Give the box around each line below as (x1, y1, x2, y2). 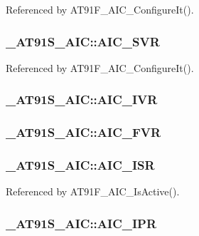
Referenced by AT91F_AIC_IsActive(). (6, 184, 180, 199)
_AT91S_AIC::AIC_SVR (6, 32, 160, 50)
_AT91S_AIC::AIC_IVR (6, 91, 158, 108)
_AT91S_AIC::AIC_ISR (6, 156, 155, 174)
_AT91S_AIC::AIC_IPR (6, 214, 157, 232)
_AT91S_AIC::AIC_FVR (6, 123, 161, 141)
